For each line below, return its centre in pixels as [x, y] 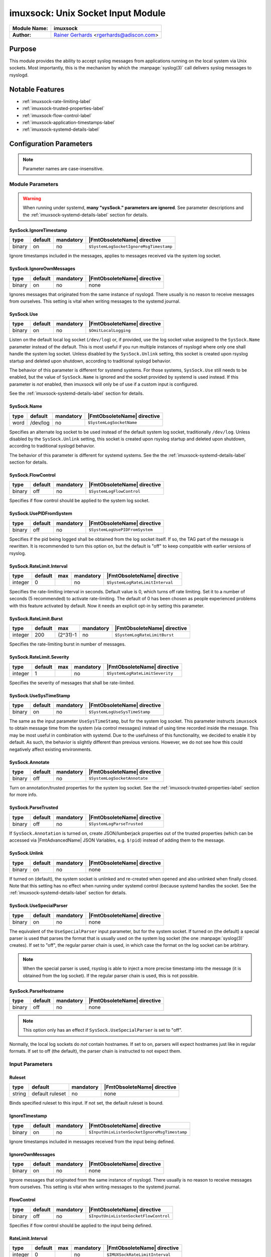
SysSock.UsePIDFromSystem [41, 513]
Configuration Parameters [51, 144]
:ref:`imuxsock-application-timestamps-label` [69, 122]
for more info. [23, 795]
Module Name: [30, 28]
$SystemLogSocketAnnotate [118, 779]
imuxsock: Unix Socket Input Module [87, 13]
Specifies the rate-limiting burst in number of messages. [67, 644]
